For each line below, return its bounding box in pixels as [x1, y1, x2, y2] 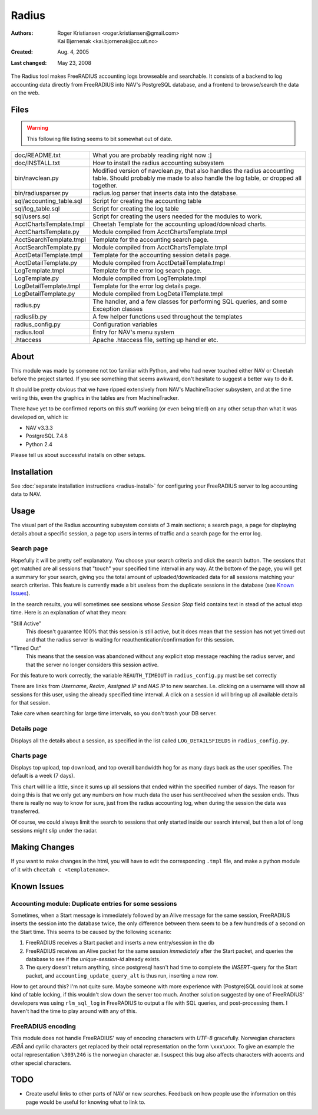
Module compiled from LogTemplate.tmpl [92, 274, 207, 282]
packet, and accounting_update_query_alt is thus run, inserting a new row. [25, 972, 218, 979]
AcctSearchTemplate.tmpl [14, 236, 87, 244]
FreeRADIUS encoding [11, 1022, 76, 1031]
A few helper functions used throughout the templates [92, 313, 243, 321]
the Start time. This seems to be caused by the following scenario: [11, 928, 172, 935]
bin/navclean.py [14, 174, 59, 182]
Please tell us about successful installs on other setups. [11, 452, 146, 459]
